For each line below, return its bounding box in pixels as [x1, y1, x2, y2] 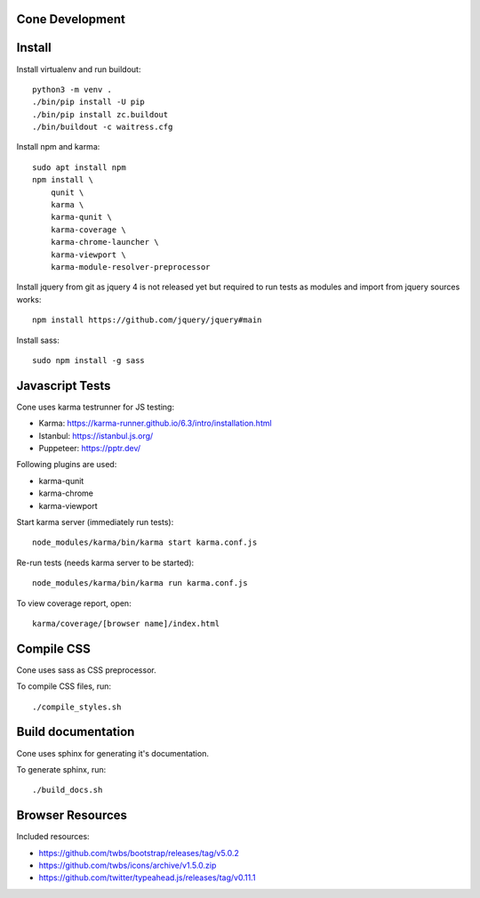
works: [16, 294, 42, 304]
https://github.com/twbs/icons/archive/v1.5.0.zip [38, 860, 217, 870]
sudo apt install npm [32, 162, 126, 173]
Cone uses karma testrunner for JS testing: [16, 401, 175, 412]
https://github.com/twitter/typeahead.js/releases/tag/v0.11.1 [38, 872, 256, 883]
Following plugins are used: [16, 459, 117, 470]
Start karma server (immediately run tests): [16, 516, 174, 527]
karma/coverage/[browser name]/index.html [32, 619, 220, 628]
